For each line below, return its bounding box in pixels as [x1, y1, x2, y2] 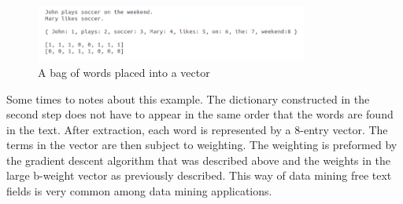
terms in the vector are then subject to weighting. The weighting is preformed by [6, 137, 397, 153]
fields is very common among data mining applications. [6, 183, 272, 199]
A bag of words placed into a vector [38, 64, 210, 80]
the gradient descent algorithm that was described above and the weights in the [6, 151, 391, 168]
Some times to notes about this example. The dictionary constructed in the [6, 90, 370, 107]
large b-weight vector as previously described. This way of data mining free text [6, 167, 392, 184]
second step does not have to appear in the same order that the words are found [6, 106, 394, 122]
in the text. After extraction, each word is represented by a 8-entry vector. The [6, 121, 388, 137]
